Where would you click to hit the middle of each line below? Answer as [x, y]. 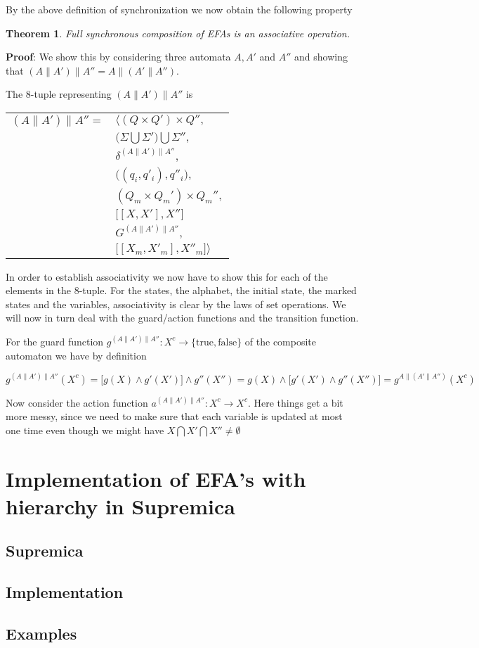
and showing [321, 57]
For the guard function [55, 341]
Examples [41, 633]
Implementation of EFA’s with [156, 478]
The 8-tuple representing [59, 94]
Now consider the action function [77, 402]
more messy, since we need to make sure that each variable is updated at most [174, 416]
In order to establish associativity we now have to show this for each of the [167, 276]
